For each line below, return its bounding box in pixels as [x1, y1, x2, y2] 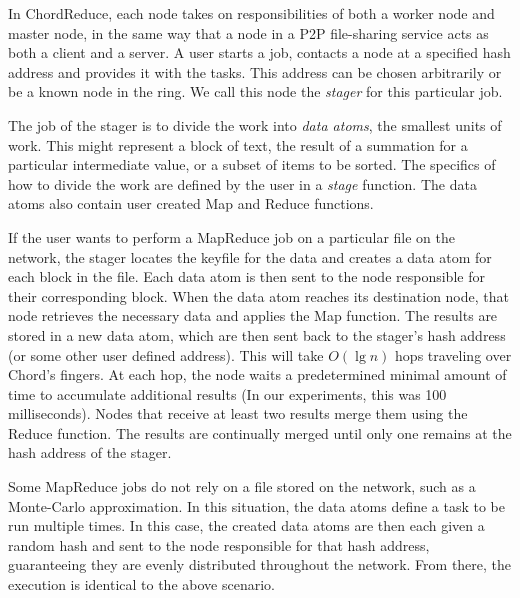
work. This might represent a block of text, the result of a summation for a [8, 134, 468, 155]
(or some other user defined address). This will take [8, 344, 324, 365]
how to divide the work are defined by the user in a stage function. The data [8, 173, 477, 194]
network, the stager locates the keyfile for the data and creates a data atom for [8, 246, 492, 267]
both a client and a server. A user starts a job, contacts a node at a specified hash [8, 42, 511, 63]
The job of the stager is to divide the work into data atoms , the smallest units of [8, 114, 502, 135]
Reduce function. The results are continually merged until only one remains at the [8, 422, 512, 443]
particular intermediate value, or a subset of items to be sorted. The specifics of [8, 154, 496, 175]
